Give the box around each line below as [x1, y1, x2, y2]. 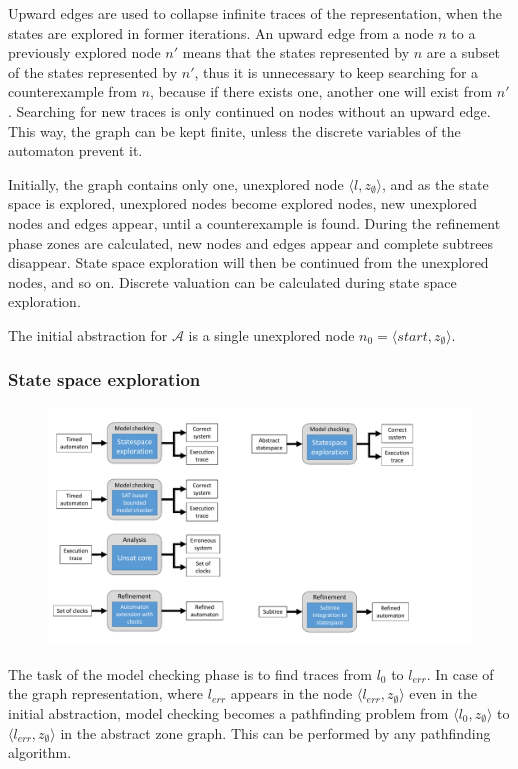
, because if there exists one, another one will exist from [149, 81, 493, 102]
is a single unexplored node [188, 324, 355, 345]
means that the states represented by [182, 42, 410, 63]
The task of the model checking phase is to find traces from [8, 663, 372, 684]
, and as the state [382, 173, 489, 194]
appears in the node [230, 683, 353, 704]
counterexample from [8, 81, 137, 102]
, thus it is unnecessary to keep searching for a [194, 61, 479, 82]
